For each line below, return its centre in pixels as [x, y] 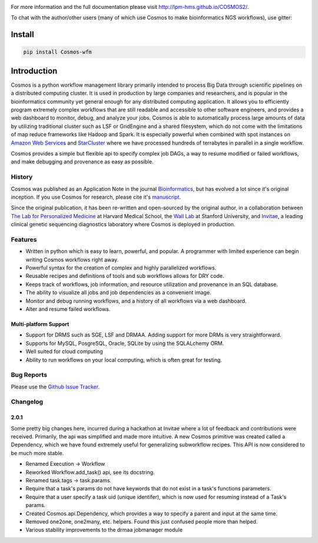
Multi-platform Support [40, 324]
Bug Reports [29, 375]
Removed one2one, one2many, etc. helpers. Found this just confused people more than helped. [142, 521]
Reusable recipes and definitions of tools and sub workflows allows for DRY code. [125, 276]
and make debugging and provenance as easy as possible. [82, 162]
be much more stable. [37, 453]
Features [24, 239]
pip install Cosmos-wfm [58, 52]
